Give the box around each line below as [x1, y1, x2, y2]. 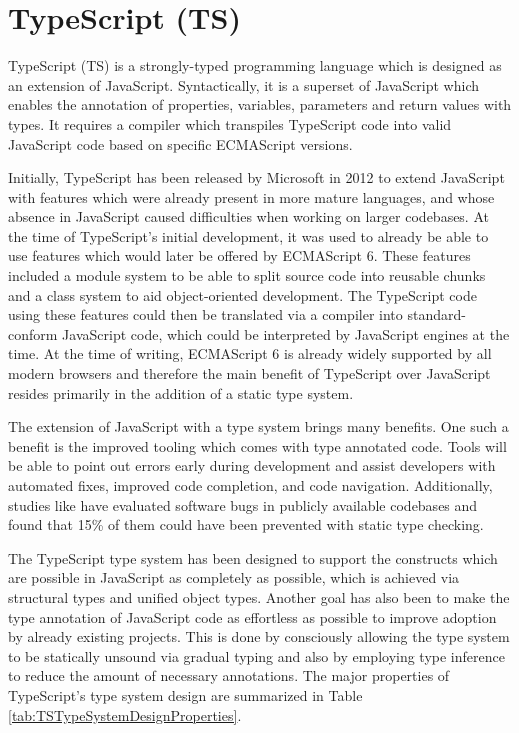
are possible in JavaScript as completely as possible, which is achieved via [8, 567, 460, 588]
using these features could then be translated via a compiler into [8, 304, 403, 325]
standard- [407, 304, 466, 325]
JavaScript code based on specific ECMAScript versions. [8, 133, 353, 154]
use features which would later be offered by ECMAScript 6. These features [8, 245, 471, 266]
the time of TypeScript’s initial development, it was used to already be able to [8, 225, 489, 246]
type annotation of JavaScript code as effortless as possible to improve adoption [8, 606, 497, 627]
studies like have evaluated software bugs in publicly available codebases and [8, 494, 478, 515]
